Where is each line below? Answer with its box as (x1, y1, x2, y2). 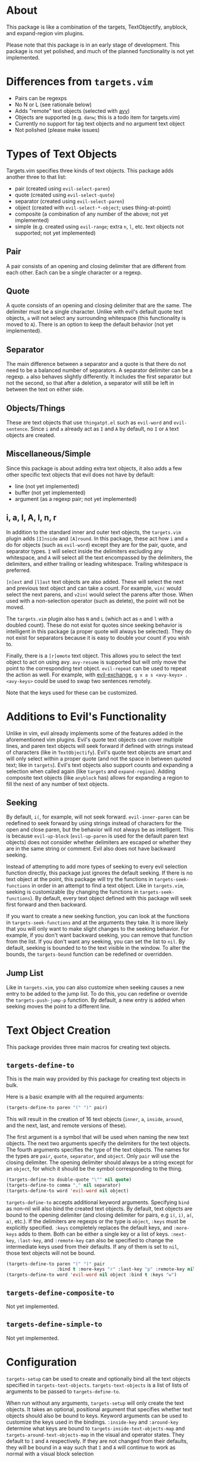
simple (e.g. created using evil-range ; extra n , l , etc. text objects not (14, 223, 185, 230)
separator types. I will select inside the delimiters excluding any (6, 547, 163, 555)
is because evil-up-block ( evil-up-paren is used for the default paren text (6, 832, 189, 839)
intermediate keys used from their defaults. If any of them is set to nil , (6, 1243, 179, 1250)
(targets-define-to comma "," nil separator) (6, 1182, 121, 1188)
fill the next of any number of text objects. (6, 780, 109, 787)
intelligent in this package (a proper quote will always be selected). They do (6, 627, 192, 635)
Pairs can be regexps (14, 94, 67, 101)
